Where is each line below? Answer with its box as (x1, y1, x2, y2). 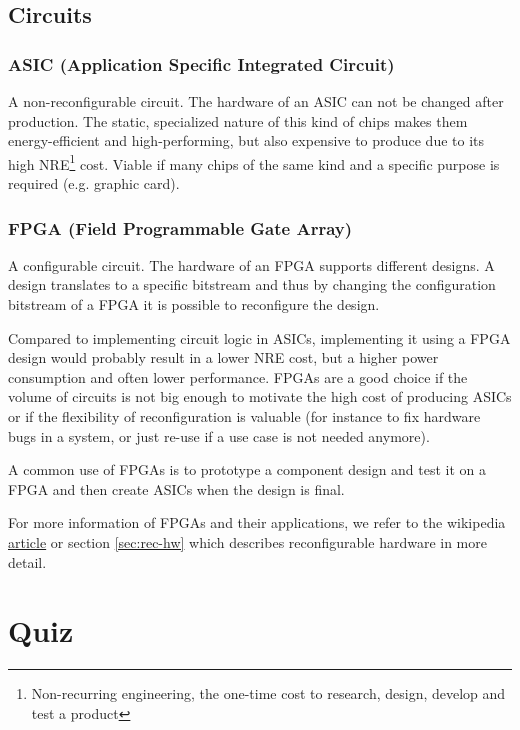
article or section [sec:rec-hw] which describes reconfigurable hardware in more (8, 531, 487, 552)
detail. (8, 551, 47, 572)
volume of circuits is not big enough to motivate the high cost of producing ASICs (8, 386, 512, 407)
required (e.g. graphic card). (8, 173, 180, 194)
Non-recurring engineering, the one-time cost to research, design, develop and (31, 683, 506, 704)
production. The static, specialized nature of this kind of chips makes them (8, 110, 468, 131)
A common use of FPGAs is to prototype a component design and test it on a (8, 459, 487, 480)
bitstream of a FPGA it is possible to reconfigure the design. (8, 294, 380, 315)
